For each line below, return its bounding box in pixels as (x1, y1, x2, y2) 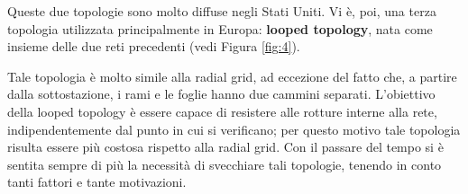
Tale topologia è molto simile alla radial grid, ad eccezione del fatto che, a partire (7, 66, 457, 85)
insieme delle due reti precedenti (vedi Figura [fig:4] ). (7, 37, 300, 56)
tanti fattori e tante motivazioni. (7, 172, 187, 191)
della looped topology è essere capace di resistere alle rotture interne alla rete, (7, 101, 437, 120)
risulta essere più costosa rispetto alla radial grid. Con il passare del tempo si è (7, 137, 444, 156)
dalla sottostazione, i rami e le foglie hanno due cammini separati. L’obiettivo (7, 84, 436, 103)
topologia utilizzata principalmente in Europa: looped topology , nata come (7, 19, 433, 38)
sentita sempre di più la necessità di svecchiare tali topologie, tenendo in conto (7, 154, 442, 173)
